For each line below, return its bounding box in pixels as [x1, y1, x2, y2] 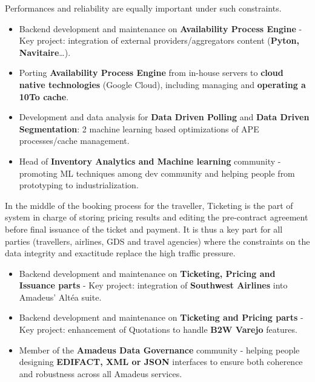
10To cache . [19, 90, 69, 103]
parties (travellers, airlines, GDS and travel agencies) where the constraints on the [5, 234, 310, 247]
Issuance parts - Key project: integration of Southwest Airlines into [19, 279, 288, 292]
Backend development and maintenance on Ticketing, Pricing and [19, 267, 276, 279]
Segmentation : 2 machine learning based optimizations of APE [19, 122, 259, 135]
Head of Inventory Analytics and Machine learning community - [19, 154, 281, 167]
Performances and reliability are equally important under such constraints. [5, 2, 282, 14]
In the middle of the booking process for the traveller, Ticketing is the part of [5, 199, 293, 211]
